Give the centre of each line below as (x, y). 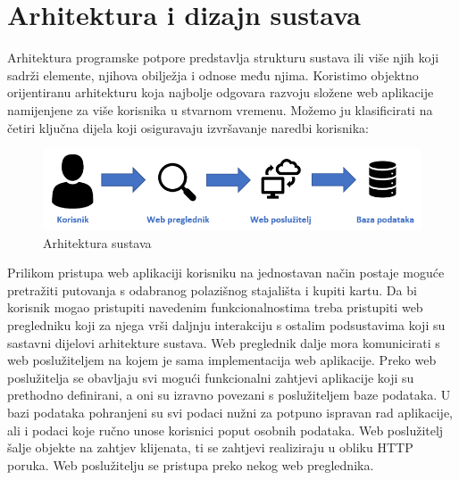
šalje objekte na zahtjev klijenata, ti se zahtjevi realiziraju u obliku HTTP (210, 447)
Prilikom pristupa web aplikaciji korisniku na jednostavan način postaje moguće (226, 273)
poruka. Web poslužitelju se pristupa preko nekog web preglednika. (191, 464)
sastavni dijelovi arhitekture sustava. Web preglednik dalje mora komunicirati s (224, 342)
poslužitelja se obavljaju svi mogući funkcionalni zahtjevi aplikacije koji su (211, 377)
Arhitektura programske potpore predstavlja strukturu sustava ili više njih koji (223, 58)
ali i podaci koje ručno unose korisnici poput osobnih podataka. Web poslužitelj (225, 430)
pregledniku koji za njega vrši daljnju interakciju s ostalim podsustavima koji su (226, 325)
